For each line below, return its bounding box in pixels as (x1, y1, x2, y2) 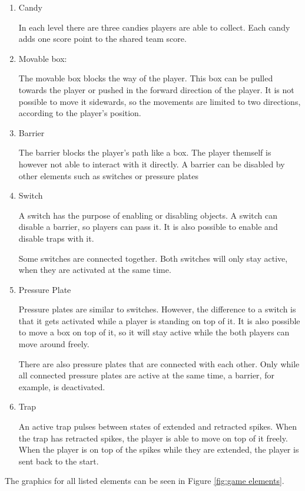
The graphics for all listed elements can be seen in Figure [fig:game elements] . (5, 474, 284, 487)
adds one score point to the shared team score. (18, 32, 187, 45)
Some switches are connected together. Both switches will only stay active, (18, 252, 288, 264)
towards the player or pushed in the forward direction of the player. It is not (18, 83, 294, 95)
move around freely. (18, 338, 89, 350)
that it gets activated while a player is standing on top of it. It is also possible (18, 314, 300, 327)
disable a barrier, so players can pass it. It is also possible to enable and (18, 220, 278, 233)
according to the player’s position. (18, 107, 141, 119)
